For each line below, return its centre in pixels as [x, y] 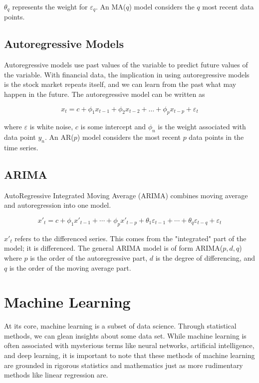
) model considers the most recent [129, 137]
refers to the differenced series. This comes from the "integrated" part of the [130, 238]
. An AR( [59, 137]
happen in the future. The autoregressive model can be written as [105, 94]
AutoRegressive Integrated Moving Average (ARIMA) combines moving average [126, 195]
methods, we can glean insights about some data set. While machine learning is [125, 335]
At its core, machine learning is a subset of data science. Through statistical [120, 326]
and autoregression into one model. [58, 205]
